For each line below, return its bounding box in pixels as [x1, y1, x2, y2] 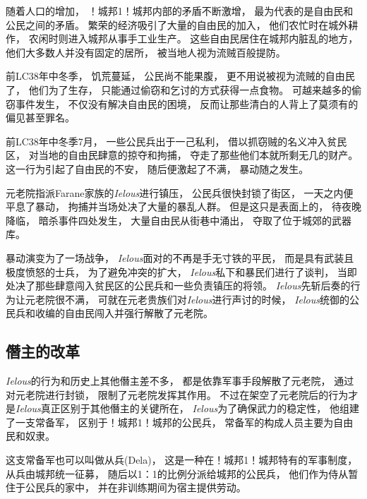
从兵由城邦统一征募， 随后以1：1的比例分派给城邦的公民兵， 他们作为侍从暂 [6, 466, 359, 481]
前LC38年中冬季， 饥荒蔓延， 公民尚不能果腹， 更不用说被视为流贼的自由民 [6, 68, 355, 83]
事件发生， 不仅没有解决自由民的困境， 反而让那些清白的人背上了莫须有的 [15, 96, 359, 111]
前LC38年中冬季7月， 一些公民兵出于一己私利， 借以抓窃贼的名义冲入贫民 [6, 133, 347, 148]
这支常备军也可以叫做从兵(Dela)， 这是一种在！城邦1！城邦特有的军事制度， [6, 452, 358, 467]
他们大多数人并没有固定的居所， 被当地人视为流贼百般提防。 [6, 44, 286, 59]
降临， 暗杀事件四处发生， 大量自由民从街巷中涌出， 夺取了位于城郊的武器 [6, 212, 351, 227]
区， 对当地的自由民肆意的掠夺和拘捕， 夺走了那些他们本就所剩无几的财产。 [6, 148, 359, 162]
